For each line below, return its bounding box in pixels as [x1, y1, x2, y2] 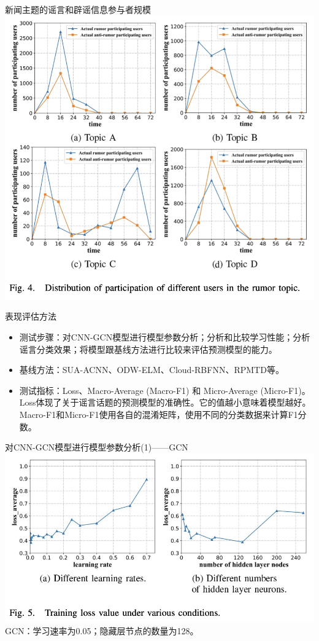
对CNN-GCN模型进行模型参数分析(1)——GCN [5, 441, 188, 454]
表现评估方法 [5, 310, 56, 323]
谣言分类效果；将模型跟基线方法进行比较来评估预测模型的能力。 [19, 342, 277, 355]
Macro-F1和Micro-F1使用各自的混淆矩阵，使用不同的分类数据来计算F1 [19, 408, 298, 421]
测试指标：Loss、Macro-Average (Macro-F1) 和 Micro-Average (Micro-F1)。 [19, 383, 310, 396]
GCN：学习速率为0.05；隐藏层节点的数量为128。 [5, 624, 199, 637]
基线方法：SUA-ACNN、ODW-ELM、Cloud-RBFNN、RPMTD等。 [19, 363, 284, 376]
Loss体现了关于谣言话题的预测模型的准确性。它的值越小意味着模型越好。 [19, 396, 311, 409]
